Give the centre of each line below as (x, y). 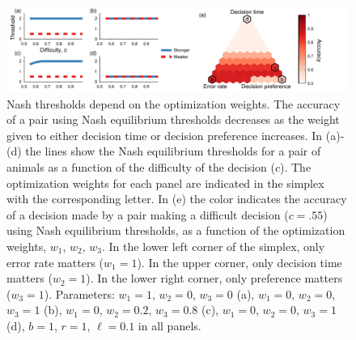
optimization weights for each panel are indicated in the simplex (165, 183)
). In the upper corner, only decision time (239, 262)
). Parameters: (79, 293)
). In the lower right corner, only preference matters (214, 278)
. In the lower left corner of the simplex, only (214, 246)
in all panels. (170, 325)
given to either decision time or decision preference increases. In (165, 135)
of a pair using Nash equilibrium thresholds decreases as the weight (173, 119)
